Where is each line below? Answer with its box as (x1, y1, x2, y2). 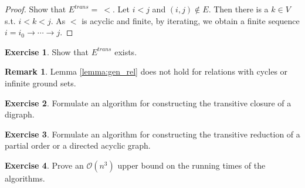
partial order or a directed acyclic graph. (5, 139, 151, 152)
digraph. (5, 108, 35, 120)
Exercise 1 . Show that (5, 45, 89, 58)
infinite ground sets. (5, 76, 76, 89)
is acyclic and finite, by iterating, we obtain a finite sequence (82, 14, 300, 26)
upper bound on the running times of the (117, 159, 266, 171)
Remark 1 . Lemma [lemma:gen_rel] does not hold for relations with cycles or (5, 65, 288, 78)
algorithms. (5, 172, 45, 184)
